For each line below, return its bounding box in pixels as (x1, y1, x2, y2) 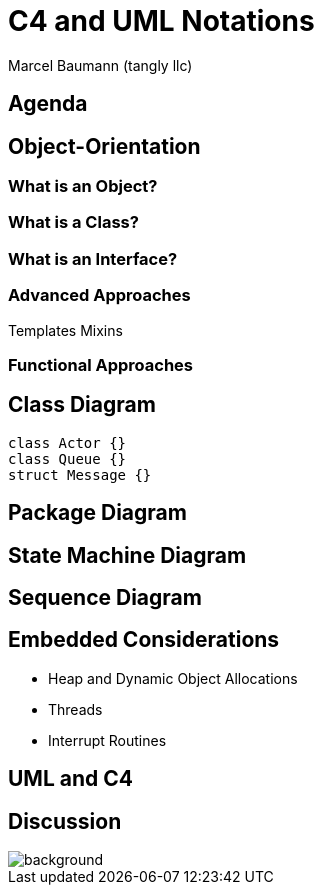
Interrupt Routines (48, 731, 167, 749)
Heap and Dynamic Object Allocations (48, 669, 298, 687)
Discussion (8, 808, 122, 834)
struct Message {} (8, 466, 152, 483)
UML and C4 (8, 766, 133, 792)
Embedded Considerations (8, 627, 280, 653)
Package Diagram (8, 500, 187, 526)
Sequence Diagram (8, 585, 202, 610)
